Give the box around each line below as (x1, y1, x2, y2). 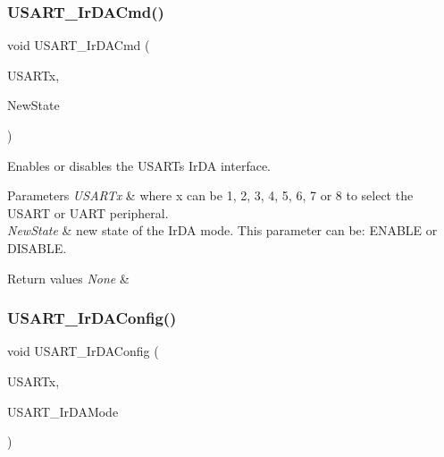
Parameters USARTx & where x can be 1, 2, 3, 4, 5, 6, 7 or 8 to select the (7, 186, 414, 205)
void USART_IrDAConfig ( (7, 342, 159, 360)
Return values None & (7, 268, 130, 287)
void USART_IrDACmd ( (7, 36, 150, 55)
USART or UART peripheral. (7, 203, 169, 222)
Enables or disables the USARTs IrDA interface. (7, 156, 272, 174)
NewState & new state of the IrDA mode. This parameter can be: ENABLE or (7, 221, 438, 240)
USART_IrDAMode (7, 402, 119, 420)
